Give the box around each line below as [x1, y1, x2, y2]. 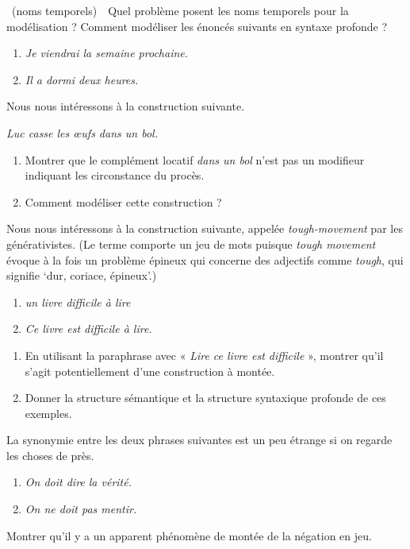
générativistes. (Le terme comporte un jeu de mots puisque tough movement [6, 235, 376, 252]
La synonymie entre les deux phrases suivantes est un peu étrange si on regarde [6, 431, 393, 448]
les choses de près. [6, 447, 94, 463]
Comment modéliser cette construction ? [25, 193, 222, 210]
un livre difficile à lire [25, 293, 131, 310]
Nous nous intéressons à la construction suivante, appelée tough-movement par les [6, 220, 403, 237]
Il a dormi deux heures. [25, 71, 139, 87]
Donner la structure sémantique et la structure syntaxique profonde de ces [25, 389, 386, 406]
